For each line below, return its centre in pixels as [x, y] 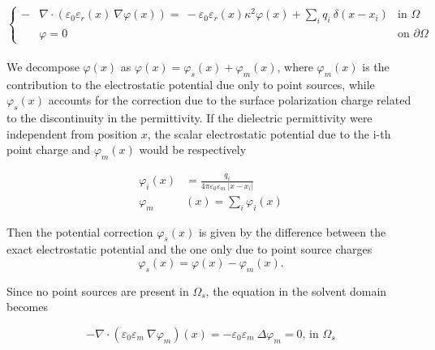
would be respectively [193, 149]
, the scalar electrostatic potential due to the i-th [269, 133]
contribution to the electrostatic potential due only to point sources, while [191, 84]
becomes [28, 307]
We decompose [43, 67]
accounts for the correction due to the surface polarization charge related [230, 100]
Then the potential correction [80, 231]
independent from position [72, 133]
